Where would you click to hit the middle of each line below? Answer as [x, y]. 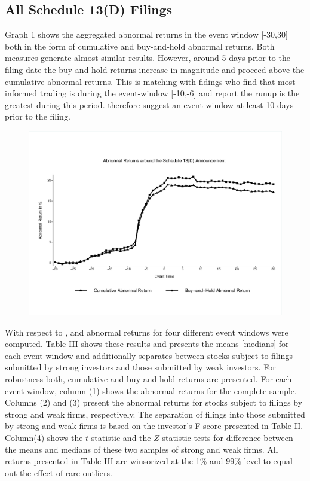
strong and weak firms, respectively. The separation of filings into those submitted [155, 414]
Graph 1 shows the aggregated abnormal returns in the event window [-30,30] [146, 34]
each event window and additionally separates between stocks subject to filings [149, 355]
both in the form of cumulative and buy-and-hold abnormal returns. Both [140, 46]
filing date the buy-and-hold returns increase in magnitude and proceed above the [155, 69]
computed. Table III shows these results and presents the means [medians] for [147, 344]
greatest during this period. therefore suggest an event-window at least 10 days [149, 104]
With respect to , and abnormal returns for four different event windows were [147, 332]
